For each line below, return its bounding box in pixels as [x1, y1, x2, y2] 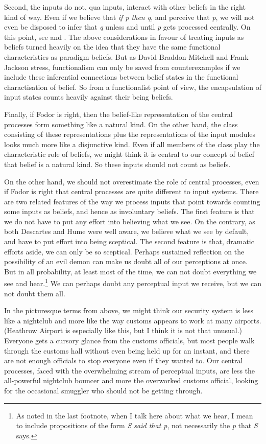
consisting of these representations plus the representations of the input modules [4, 129, 256, 139]
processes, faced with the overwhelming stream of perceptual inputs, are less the [4, 365, 255, 376]
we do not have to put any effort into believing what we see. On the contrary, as [4, 216, 255, 226]
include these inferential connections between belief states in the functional [4, 72, 238, 82]
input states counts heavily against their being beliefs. [4, 91, 173, 102]
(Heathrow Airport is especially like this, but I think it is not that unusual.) [4, 325, 243, 336]
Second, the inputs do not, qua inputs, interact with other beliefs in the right [4, 2, 246, 12]
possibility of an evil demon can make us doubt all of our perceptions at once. [4, 256, 248, 267]
